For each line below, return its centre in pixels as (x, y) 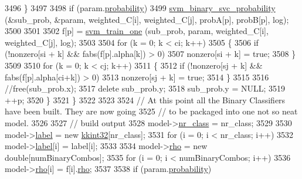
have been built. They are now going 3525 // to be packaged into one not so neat (151, 111)
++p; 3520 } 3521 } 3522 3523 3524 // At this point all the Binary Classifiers (145, 99)
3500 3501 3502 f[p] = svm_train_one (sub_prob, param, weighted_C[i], (137, 31)
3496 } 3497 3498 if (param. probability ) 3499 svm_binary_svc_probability (140, 8)
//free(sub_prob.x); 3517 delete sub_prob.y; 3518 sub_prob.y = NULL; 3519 (145, 88)
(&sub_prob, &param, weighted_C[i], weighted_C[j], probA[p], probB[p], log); (147, 19)
